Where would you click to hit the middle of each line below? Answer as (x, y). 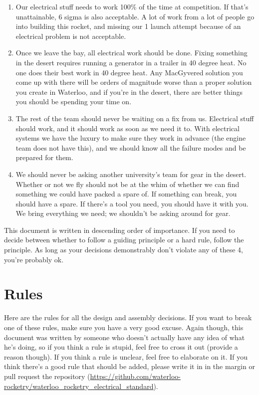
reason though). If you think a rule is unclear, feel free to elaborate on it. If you (126, 356)
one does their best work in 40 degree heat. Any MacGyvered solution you (129, 72)
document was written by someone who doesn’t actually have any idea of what (125, 337)
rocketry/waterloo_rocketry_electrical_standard (79, 386)
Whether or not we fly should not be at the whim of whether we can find (128, 184)
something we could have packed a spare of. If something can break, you (126, 194)
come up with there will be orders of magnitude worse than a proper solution (134, 82)
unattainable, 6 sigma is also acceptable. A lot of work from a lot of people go (135, 16)
